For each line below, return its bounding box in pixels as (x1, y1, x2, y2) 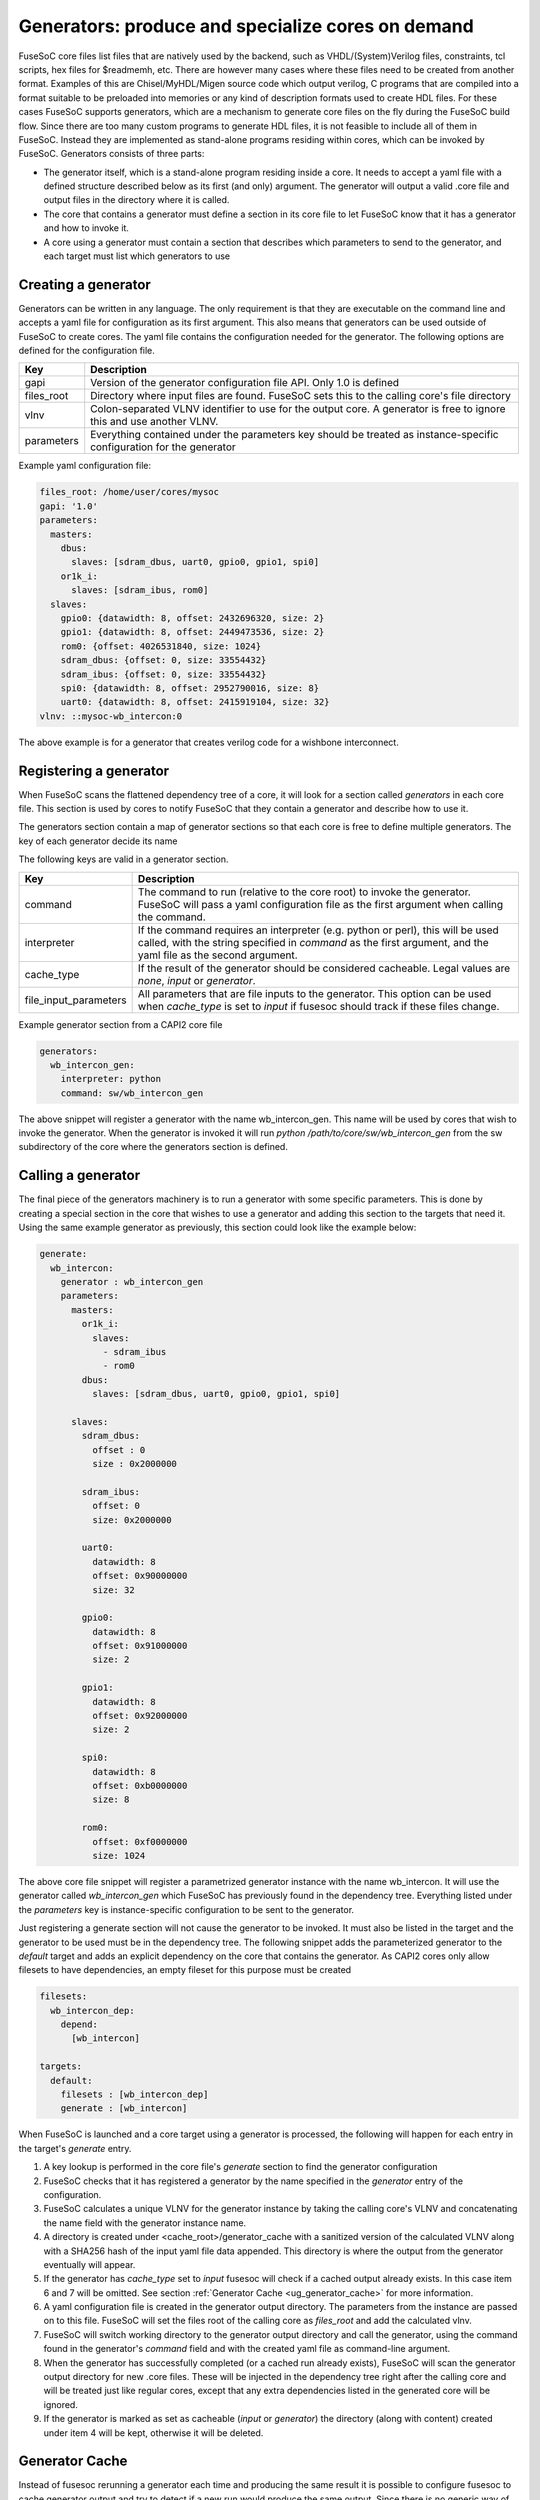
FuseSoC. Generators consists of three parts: (18, 148, 205, 160)
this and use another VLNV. (90, 415, 219, 429)
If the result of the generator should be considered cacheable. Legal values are (137, 961, 510, 975)
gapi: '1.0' (39, 500, 99, 512)
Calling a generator (18, 1167, 141, 1184)
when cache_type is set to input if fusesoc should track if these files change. (137, 999, 500, 1013)
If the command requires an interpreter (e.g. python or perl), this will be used (137, 923, 499, 937)
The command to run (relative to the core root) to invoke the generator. (137, 885, 472, 899)
